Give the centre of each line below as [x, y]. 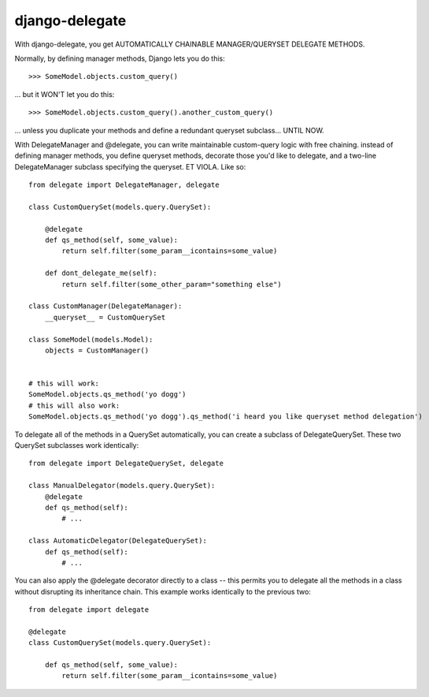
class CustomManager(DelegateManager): [105, 306]
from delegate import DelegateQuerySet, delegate [126, 464]
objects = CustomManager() [97, 350]
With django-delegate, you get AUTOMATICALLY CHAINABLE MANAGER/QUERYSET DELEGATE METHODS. [190, 44]
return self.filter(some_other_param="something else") [172, 284]
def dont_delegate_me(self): [101, 273]
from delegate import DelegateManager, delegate [124, 185]
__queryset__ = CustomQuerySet [105, 317]
